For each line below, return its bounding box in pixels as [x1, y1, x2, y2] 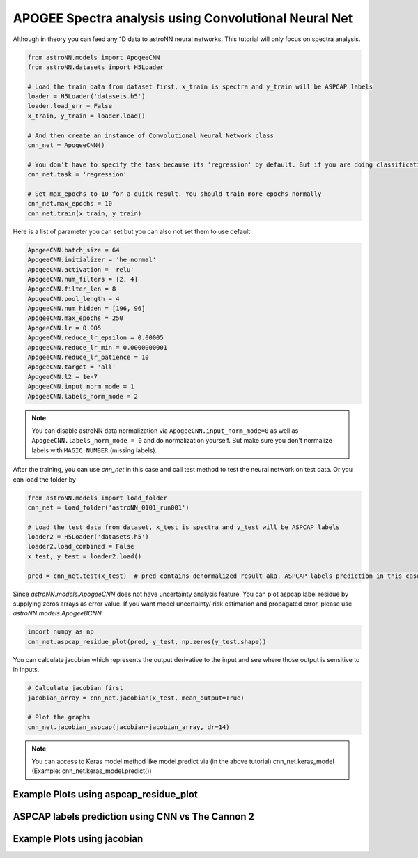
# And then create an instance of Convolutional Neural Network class [27, 131, 274, 139]
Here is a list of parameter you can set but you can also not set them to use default [13, 227, 251, 236]
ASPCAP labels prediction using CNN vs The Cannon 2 [13, 811, 254, 822]
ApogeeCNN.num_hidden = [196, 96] [27, 305, 146, 313]
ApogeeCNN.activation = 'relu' [27, 266, 135, 273]
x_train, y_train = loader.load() [27, 112, 146, 120]
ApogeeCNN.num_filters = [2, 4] [27, 275, 139, 283]
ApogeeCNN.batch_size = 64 [27, 246, 120, 254]
